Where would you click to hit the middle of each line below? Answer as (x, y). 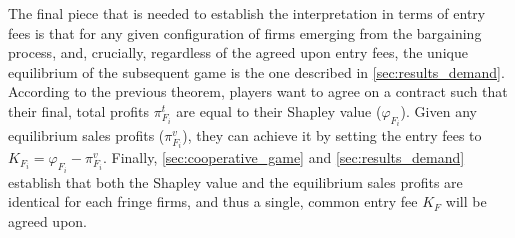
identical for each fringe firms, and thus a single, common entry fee (213, 201)
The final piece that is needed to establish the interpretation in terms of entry (247, 13)
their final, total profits (78, 110)
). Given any (438, 110)
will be (466, 201)
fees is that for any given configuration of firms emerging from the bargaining (245, 32)
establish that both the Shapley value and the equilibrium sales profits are (235, 181)
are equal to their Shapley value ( (279, 110)
